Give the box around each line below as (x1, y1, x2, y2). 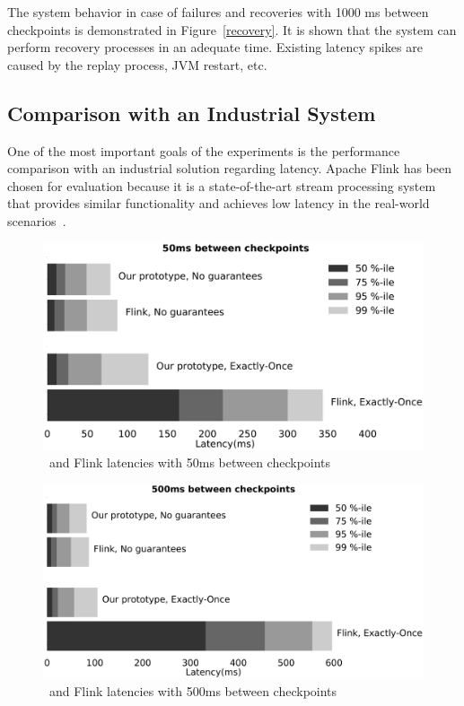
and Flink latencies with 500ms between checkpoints (48, 681, 337, 700)
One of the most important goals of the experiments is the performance (7, 141, 400, 160)
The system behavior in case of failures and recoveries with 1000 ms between (7, 3, 429, 21)
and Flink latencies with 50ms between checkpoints (48, 453, 331, 472)
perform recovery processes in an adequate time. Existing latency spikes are (7, 38, 423, 57)
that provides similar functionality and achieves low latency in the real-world (7, 194, 430, 213)
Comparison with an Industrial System (7, 99, 376, 126)
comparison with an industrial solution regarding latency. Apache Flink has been (7, 159, 451, 178)
